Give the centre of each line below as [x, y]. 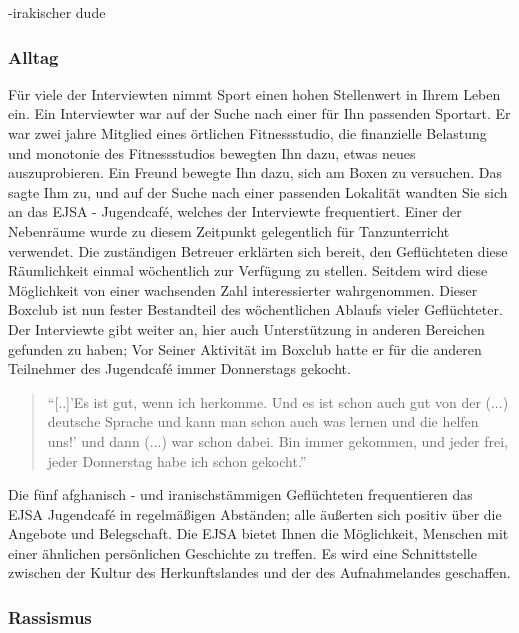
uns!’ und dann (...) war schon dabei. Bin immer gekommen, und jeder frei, [278, 440]
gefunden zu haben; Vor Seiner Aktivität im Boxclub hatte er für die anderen [245, 348]
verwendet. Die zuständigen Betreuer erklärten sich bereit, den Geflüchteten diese [258, 250]
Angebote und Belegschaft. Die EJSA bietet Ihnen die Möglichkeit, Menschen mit [258, 533]
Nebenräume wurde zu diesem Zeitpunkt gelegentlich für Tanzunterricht [229, 230]
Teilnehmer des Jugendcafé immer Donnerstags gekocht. [179, 368]
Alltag [33, 56]
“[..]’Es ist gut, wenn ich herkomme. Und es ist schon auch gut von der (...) [278, 401]
